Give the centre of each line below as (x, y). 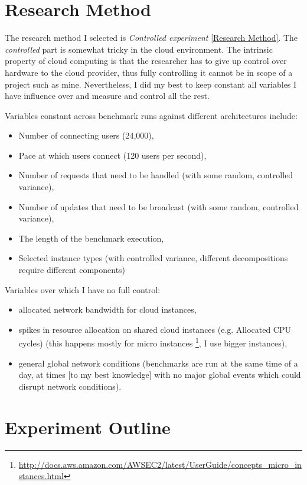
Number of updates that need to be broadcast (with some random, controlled (159, 206)
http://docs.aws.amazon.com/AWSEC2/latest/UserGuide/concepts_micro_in (160, 464)
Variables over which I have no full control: (83, 289)
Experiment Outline (88, 427)
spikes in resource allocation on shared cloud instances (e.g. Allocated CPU (155, 329)
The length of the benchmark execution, (91, 238)
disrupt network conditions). (70, 386)
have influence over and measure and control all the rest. (107, 96)
